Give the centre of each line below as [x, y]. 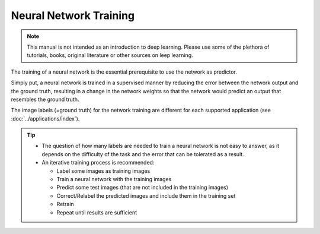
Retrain [65, 204]
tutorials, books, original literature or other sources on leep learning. [110, 55]
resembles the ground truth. [45, 99]
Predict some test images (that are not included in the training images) [142, 188]
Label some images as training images [103, 171]
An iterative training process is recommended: [98, 163]
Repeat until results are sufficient [97, 212]
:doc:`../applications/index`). [45, 118]
